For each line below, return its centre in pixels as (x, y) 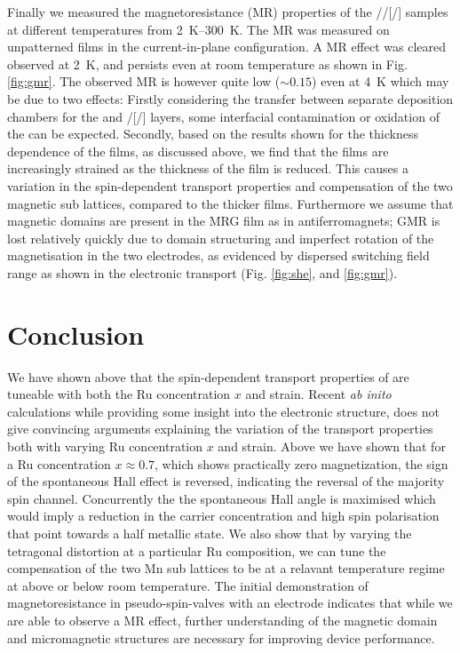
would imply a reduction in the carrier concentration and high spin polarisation (223, 516)
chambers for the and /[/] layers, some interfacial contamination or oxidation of (223, 116)
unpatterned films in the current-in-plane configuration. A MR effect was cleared (227, 47)
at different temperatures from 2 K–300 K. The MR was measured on (198, 29)
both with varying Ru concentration (105, 446)
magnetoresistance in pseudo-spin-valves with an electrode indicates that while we (230, 603)
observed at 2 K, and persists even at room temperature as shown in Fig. (207, 64)
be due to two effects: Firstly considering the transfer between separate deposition (230, 98)
